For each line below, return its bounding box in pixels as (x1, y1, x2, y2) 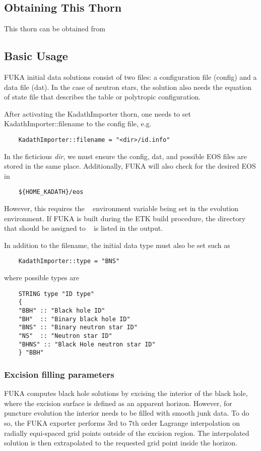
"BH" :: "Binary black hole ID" (18, 315, 130, 323)
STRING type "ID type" (18, 290, 94, 297)
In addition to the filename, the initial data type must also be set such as (4, 239, 230, 250)
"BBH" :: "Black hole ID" (18, 307, 105, 314)
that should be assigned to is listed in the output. (4, 223, 163, 233)
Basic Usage (4, 48, 68, 64)
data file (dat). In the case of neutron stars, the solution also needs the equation (4, 81, 251, 92)
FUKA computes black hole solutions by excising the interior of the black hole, (4, 388, 248, 398)
